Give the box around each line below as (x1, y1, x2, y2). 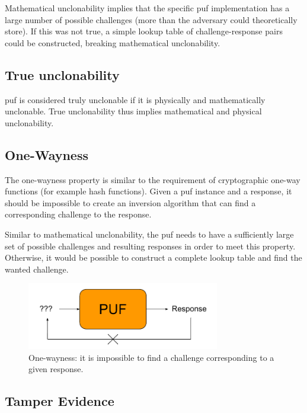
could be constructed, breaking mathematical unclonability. (5, 36, 220, 49)
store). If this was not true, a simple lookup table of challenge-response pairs (5, 25, 283, 37)
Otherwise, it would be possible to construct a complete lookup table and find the (5, 251, 302, 264)
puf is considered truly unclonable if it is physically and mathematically (5, 93, 266, 105)
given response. (28, 363, 84, 375)
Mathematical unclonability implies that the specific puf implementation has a (5, 2, 290, 14)
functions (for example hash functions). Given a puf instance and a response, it (5, 185, 292, 197)
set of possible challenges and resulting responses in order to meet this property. (5, 239, 296, 252)
